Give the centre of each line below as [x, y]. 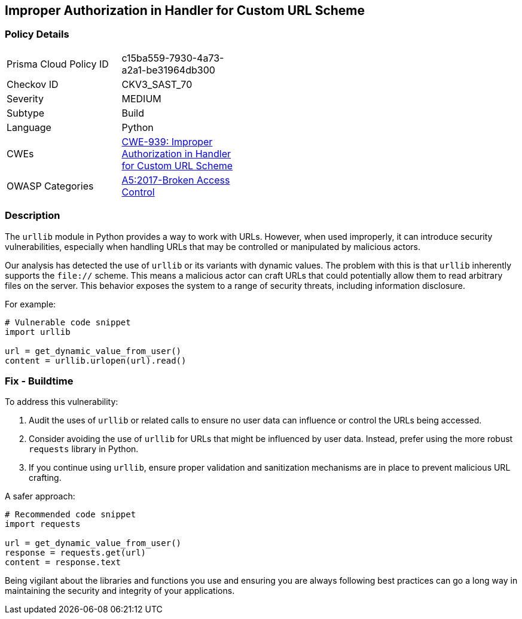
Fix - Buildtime [39, 381]
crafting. [45, 478]
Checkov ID [33, 84]
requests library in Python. [84, 449]
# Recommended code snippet [71, 515]
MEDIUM [141, 98]
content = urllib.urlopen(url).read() [96, 360]
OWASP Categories [50, 186]
